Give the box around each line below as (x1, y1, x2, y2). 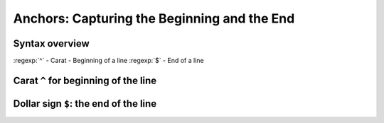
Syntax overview (13, 37, 90, 49)
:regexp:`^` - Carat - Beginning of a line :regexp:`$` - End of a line (13, 57, 204, 65)
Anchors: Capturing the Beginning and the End (13, 11, 295, 26)
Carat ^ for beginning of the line (13, 74, 157, 86)
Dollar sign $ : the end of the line (13, 98, 157, 110)
